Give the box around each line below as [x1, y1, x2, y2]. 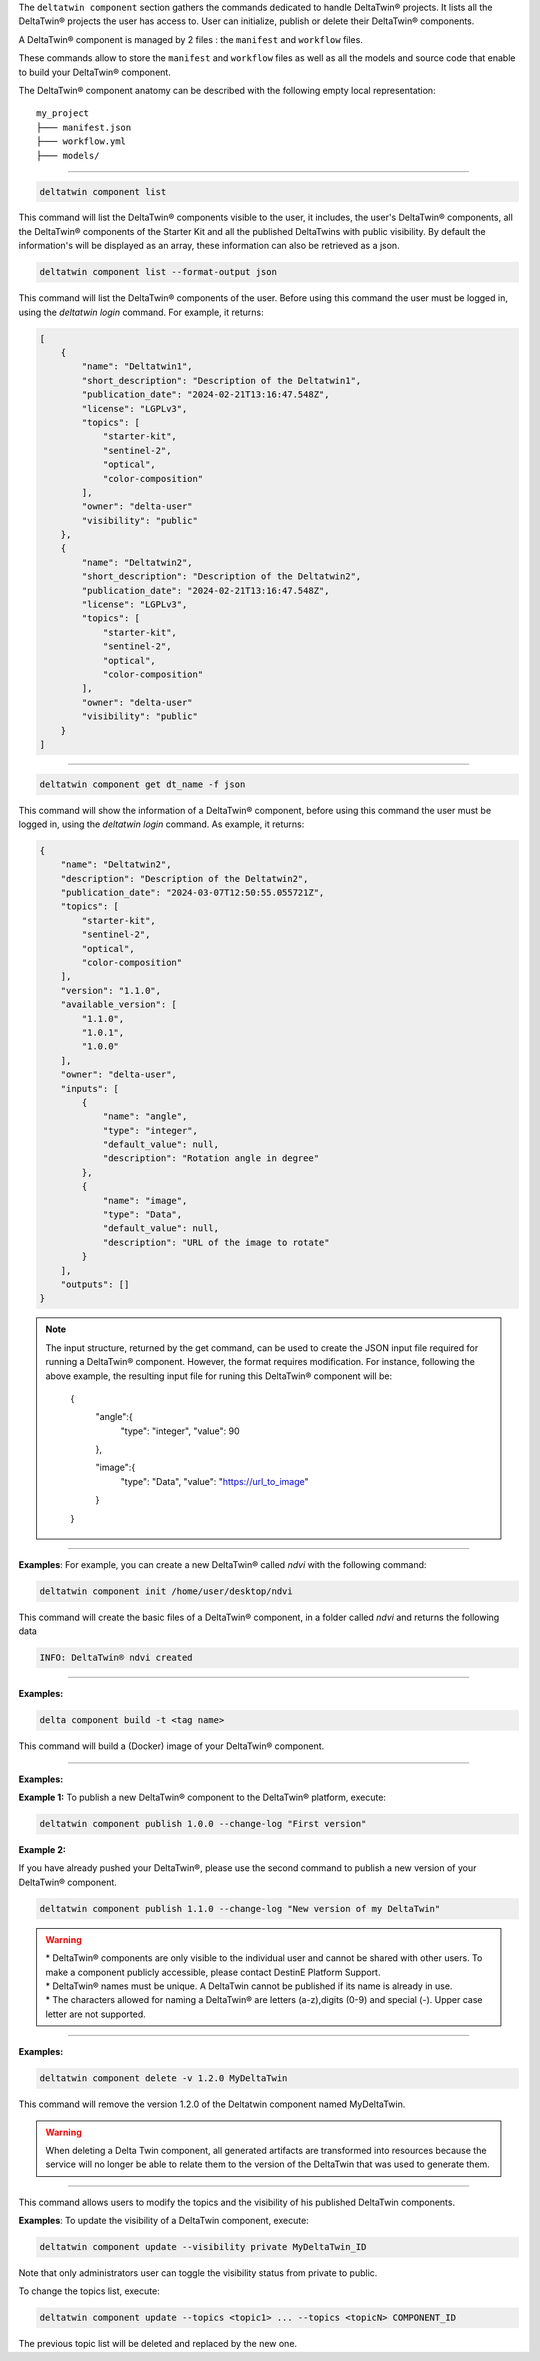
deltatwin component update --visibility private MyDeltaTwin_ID [39, 2241, 367, 2253]
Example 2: [18, 1844, 67, 1856]
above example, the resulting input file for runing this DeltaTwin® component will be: [45, 1370, 393, 1382]
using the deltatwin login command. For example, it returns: [18, 306, 264, 318]
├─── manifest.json [36, 121, 132, 133]
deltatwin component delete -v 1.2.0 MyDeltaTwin [39, 2073, 288, 2084]
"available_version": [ [60, 999, 177, 1010]
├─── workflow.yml [36, 136, 127, 147]
